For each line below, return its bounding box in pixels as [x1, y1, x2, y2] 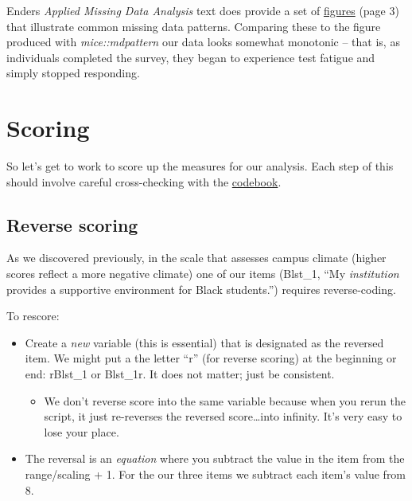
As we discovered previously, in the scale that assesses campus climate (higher [6, 249, 387, 266]
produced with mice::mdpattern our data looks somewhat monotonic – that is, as [6, 33, 400, 50]
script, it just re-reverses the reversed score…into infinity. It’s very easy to [44, 408, 402, 425]
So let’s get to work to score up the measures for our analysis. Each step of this [6, 158, 394, 174]
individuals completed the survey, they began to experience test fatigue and [6, 49, 375, 65]
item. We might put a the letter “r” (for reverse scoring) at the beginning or [25, 350, 397, 366]
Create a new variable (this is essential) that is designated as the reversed [25, 334, 384, 350]
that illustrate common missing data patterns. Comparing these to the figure [6, 18, 381, 34]
